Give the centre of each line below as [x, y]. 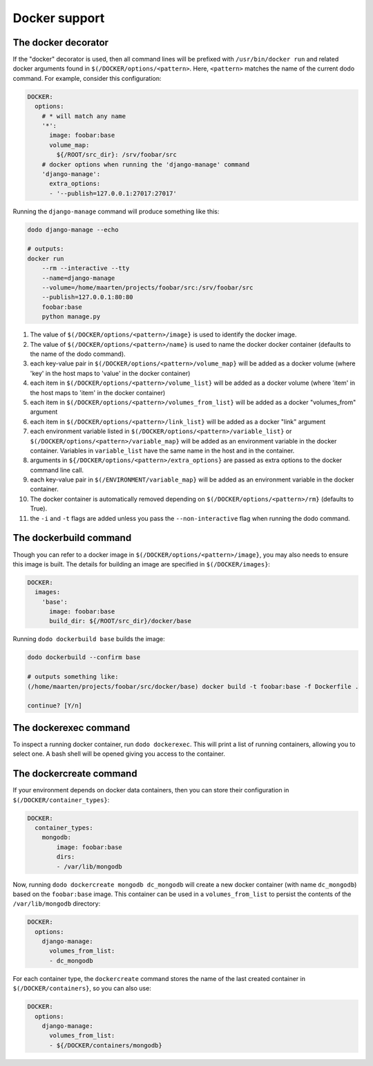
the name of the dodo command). [78, 354]
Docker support [59, 18]
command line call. [57, 470]
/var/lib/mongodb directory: [57, 904]
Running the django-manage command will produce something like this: [116, 211]
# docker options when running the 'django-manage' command [146, 164]
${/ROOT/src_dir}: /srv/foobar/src [117, 155]
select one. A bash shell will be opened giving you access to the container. [119, 754]
